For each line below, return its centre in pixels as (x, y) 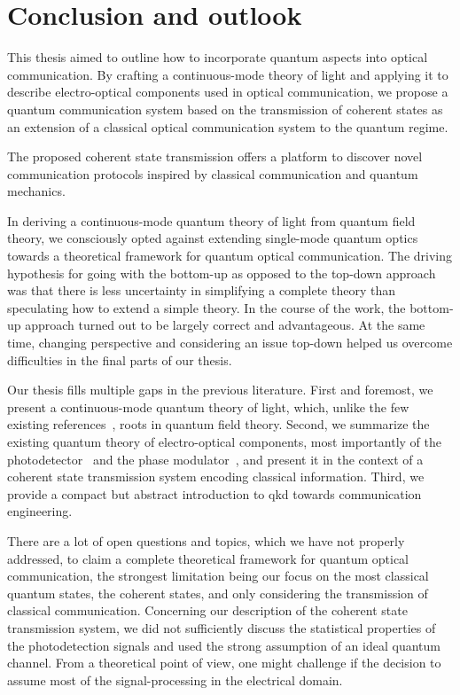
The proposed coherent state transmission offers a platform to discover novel (215, 156)
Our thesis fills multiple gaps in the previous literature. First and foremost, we (220, 390)
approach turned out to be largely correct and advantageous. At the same (225, 325)
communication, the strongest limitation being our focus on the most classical (218, 576)
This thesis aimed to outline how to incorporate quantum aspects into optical (218, 57)
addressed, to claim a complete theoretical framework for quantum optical (208, 558)
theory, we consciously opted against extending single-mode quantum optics (213, 238)
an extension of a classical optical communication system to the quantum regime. (228, 126)
